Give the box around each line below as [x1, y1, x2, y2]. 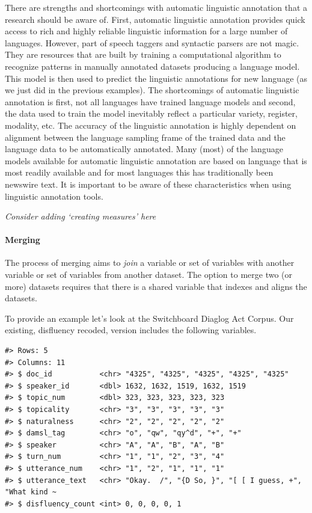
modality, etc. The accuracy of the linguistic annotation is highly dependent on [5, 118, 296, 131]
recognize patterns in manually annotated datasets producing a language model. [5, 60, 300, 72]
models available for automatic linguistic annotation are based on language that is [5, 154, 307, 167]
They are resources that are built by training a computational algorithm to [5, 48, 281, 61]
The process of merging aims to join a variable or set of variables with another [5, 256, 295, 269]
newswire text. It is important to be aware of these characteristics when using [5, 177, 292, 190]
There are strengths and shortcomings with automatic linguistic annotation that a [5, 1, 308, 13]
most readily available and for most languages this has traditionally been [5, 166, 274, 179]
